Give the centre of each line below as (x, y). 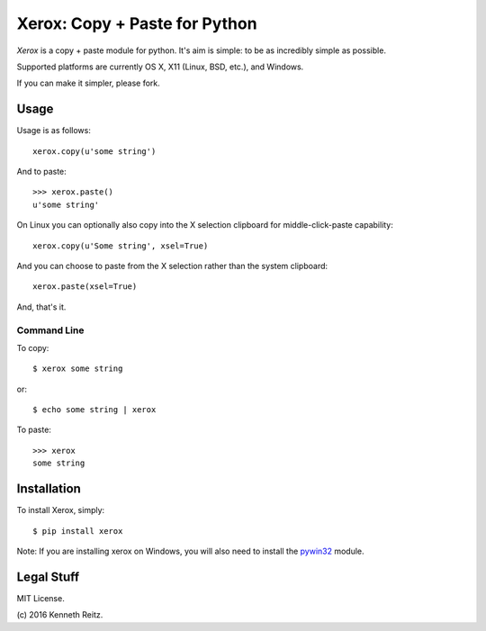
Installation (49, 489)
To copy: (33, 347)
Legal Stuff (48, 577)
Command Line (50, 330)
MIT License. (40, 598)
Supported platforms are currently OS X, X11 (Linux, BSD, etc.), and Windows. (160, 67)
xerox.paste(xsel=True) (85, 287)
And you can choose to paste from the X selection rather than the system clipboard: (172, 266)
